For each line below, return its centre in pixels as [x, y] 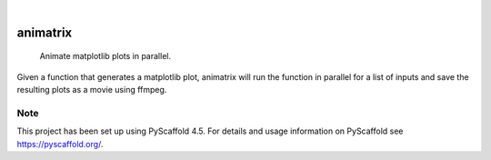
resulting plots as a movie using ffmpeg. [92, 90]
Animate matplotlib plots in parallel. [105, 56]
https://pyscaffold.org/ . [60, 144]
